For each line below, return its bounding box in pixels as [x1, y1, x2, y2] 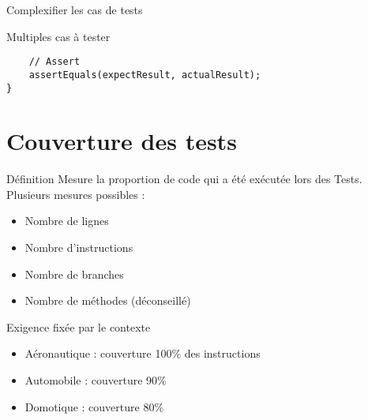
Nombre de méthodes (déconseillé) [24, 292, 191, 309]
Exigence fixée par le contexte [6, 318, 151, 335]
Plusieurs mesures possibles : [6, 186, 145, 202]
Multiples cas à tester [6, 28, 111, 44]
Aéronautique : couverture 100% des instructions [24, 345, 261, 362]
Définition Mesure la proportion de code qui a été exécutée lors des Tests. [6, 171, 362, 187]
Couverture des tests [6, 125, 237, 157]
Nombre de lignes [24, 212, 109, 229]
